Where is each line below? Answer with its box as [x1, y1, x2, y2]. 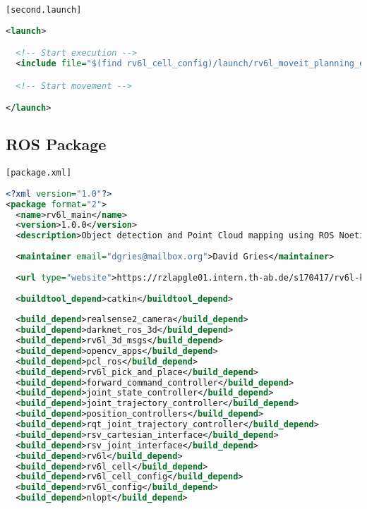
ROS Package [6, 133, 107, 155]
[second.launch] [6, 5, 82, 15]
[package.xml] [6, 168, 72, 178]
